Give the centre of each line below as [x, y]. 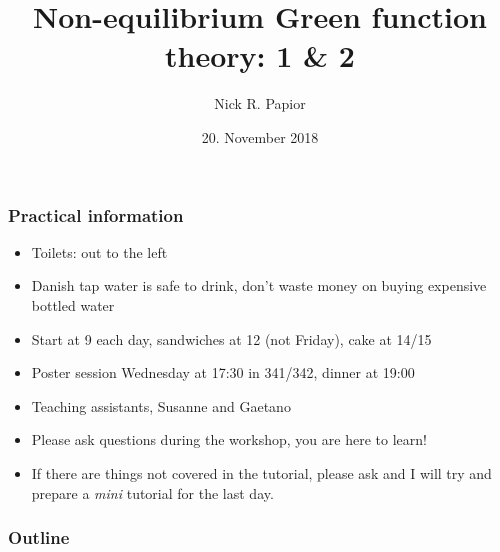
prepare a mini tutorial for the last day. [152, 492]
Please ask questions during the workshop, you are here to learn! [229, 439]
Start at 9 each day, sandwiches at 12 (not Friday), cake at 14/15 [231, 338]
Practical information [96, 214]
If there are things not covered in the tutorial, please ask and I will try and [261, 472]
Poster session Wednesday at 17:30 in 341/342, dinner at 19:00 [223, 372]
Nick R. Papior [260, 103]
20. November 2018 [260, 136]
